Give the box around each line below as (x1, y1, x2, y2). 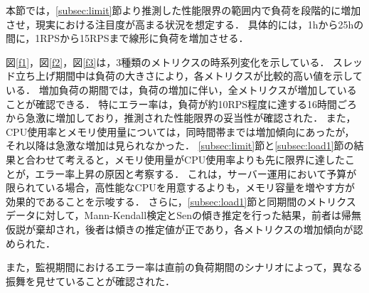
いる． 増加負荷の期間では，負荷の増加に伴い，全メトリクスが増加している (6, 82, 357, 97)
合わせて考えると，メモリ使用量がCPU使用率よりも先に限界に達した (25, 151, 345, 166)
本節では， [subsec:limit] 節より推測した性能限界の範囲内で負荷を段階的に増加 (6, 3, 361, 17)
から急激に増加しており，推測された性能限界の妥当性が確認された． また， (6, 110, 356, 125)
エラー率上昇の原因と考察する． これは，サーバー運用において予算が (35, 166, 357, 181)
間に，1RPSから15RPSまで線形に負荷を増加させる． (6, 31, 249, 46)
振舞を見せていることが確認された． (6, 273, 175, 288)
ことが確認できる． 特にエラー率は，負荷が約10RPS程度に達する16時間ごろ (6, 96, 358, 111)
